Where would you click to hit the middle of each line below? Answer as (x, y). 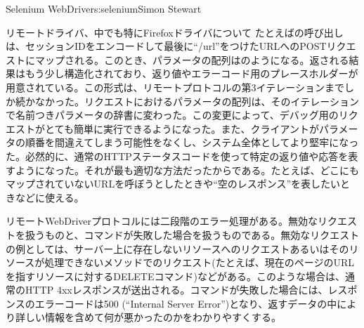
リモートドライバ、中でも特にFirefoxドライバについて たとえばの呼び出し (175, 32)
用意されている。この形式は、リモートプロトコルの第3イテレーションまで (175, 87)
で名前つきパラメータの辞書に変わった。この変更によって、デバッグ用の (172, 115)
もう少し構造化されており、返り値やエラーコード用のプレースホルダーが (191, 73)
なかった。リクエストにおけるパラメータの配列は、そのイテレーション (197, 101)
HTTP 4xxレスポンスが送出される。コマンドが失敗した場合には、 (176, 290)
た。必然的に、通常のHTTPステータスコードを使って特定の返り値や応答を (177, 156)
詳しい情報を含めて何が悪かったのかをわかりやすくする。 (148, 317)
